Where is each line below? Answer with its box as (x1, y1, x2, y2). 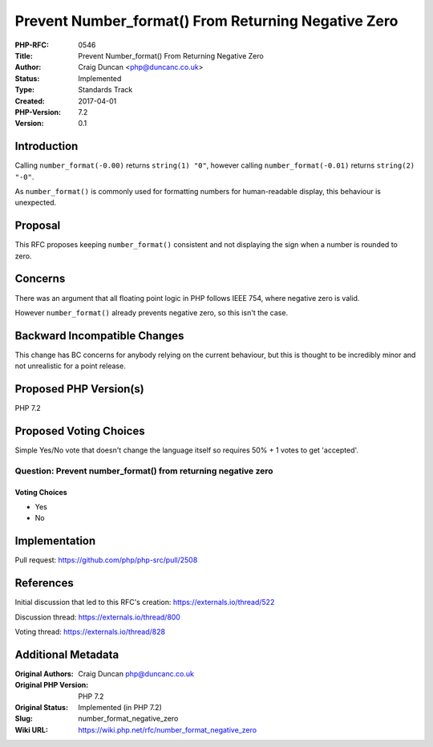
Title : (14, 51, 34, 60)
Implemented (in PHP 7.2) (78, 703, 162, 712)
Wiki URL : (14, 725, 48, 734)
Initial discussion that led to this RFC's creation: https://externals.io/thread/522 (14, 598, 275, 607)
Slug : (14, 714, 34, 724)
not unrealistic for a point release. (14, 361, 126, 371)
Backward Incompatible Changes (14, 329, 184, 343)
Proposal (14, 219, 61, 233)
